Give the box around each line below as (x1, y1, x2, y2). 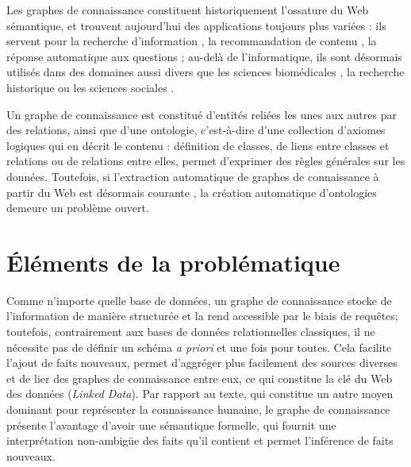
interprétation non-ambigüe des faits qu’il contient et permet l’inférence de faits (6, 432, 394, 449)
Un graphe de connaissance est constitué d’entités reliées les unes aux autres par (6, 106, 397, 122)
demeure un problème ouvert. (6, 199, 149, 216)
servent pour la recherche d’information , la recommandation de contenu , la (6, 33, 377, 49)
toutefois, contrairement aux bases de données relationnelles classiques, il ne (6, 323, 375, 340)
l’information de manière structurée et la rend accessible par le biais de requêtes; (6, 307, 398, 324)
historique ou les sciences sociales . (6, 79, 175, 95)
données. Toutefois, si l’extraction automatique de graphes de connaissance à (6, 168, 379, 184)
